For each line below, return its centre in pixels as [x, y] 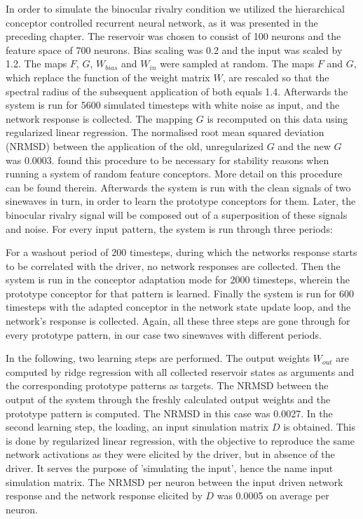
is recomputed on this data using [278, 118]
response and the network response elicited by [104, 496]
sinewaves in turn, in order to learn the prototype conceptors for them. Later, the [181, 201]
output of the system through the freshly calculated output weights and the [168, 399]
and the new [304, 146]
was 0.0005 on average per [273, 496]
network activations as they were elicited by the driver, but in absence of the [170, 454]
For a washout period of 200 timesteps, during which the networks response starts [181, 252]
